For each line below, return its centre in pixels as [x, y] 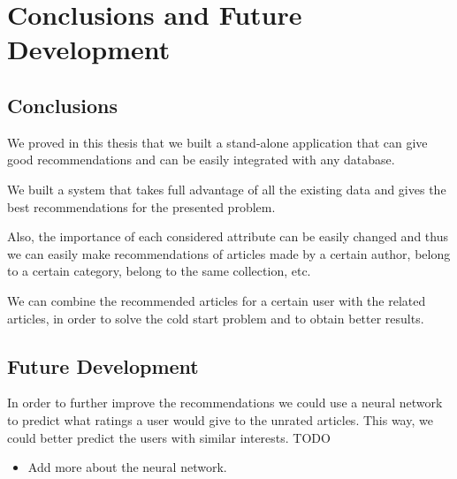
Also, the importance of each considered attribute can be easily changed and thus [228, 236]
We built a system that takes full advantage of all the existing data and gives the [227, 189]
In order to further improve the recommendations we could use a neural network [225, 403]
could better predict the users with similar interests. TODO [169, 437]
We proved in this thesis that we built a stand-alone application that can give [217, 142]
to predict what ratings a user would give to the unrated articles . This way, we [220, 419]
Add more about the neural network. [127, 467]
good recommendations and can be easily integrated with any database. [201, 160]
